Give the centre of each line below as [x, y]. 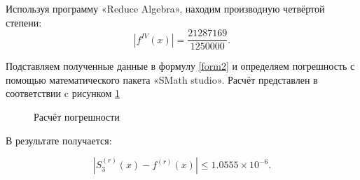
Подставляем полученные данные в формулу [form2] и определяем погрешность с [180, 66]
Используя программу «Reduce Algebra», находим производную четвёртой [165, 8]
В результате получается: [59, 140]
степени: [24, 22]
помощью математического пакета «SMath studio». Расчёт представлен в [162, 79]
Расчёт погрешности [77, 117]
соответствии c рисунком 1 [63, 93]
